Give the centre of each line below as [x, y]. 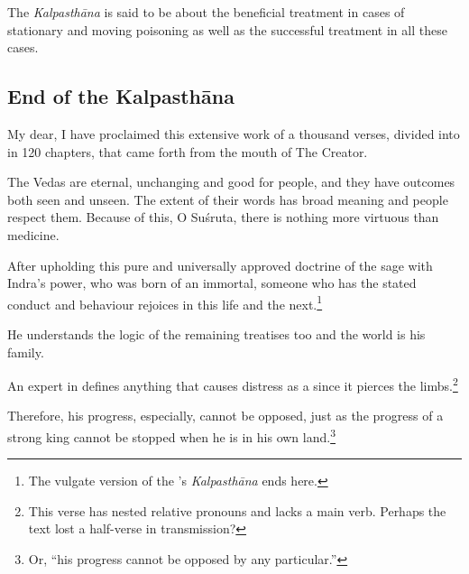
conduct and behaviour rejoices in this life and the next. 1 [165, 302]
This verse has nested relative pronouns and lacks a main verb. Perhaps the [237, 510]
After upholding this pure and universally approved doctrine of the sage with [220, 265]
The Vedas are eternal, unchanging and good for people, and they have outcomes [231, 182]
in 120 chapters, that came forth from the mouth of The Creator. [188, 151]
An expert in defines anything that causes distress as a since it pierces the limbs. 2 [233, 384]
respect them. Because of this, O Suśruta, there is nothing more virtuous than [223, 217]
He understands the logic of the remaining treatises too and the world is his [216, 333]
